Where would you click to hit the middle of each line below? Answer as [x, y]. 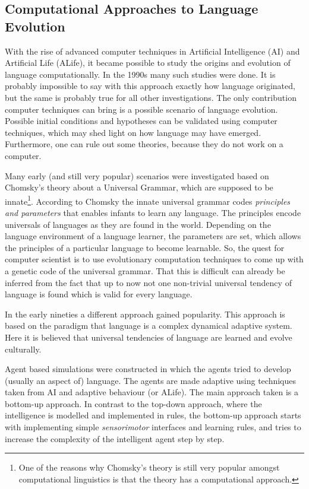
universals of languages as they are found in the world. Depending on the [138, 224]
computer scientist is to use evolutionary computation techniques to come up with [154, 259]
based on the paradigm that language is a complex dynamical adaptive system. [149, 326]
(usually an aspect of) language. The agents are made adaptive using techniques [151, 380]
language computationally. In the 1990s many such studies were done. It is [140, 74]
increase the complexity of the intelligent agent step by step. [115, 438]
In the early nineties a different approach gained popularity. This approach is [145, 314]
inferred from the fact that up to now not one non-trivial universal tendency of [148, 282]
